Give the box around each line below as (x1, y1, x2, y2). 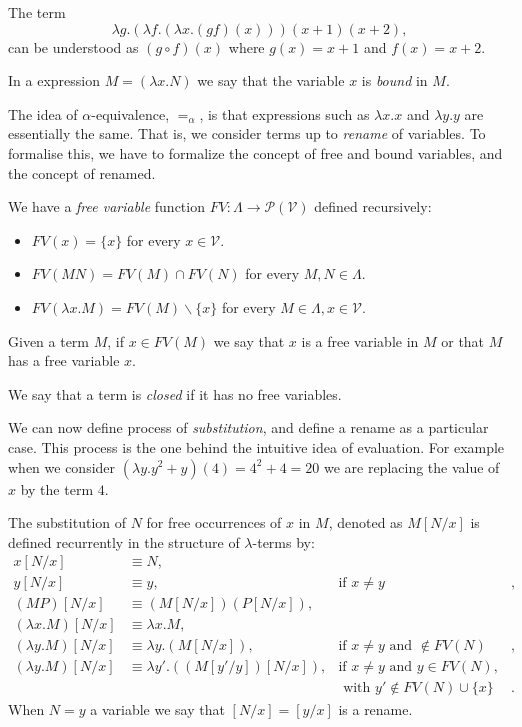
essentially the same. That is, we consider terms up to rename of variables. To (8, 123, 486, 144)
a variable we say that (90, 698, 225, 719)
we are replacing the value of (323, 456, 500, 477)
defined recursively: (314, 196, 432, 217)
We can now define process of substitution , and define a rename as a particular (8, 417, 489, 438)
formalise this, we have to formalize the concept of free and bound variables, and (8, 142, 503, 163)
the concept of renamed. (8, 162, 156, 183)
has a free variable (8, 350, 120, 371)
